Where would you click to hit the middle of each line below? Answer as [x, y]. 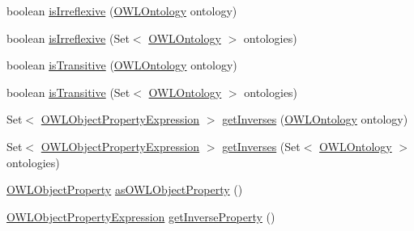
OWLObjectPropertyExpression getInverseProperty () [141, 216]
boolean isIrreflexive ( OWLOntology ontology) [122, 10]
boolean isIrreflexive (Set [68, 38]
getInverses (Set [261, 146]
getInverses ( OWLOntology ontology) [315, 119]
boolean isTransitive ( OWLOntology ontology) [122, 65]
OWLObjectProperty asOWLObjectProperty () [125, 189]
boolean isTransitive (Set [68, 92]
